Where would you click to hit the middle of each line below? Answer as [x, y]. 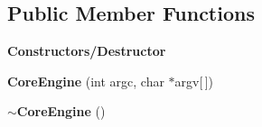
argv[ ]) [194, 81]
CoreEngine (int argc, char [86, 81]
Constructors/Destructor [87, 51]
